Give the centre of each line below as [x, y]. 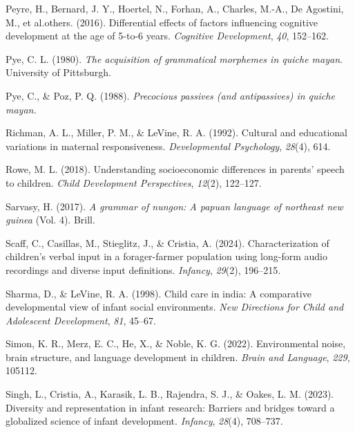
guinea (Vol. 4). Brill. [50, 220]
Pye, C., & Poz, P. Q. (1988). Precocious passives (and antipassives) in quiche [170, 95]
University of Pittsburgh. [58, 72]
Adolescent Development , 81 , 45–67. [81, 320]
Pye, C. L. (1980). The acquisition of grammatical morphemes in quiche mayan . [174, 58]
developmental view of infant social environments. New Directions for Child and [175, 307]
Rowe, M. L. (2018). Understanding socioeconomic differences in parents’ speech [175, 169]
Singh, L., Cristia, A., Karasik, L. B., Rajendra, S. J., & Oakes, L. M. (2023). [170, 394]
